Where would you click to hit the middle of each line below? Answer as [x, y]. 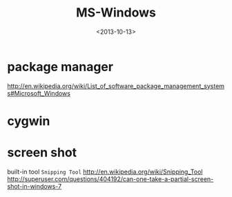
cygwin [29, 121]
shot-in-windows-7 [35, 186]
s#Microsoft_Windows [39, 93]
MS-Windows [116, 13]
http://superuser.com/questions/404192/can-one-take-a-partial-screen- [110, 179]
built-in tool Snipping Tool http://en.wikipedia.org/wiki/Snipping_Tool [105, 172]
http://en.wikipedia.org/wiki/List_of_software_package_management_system [116, 86]
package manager [60, 66]
